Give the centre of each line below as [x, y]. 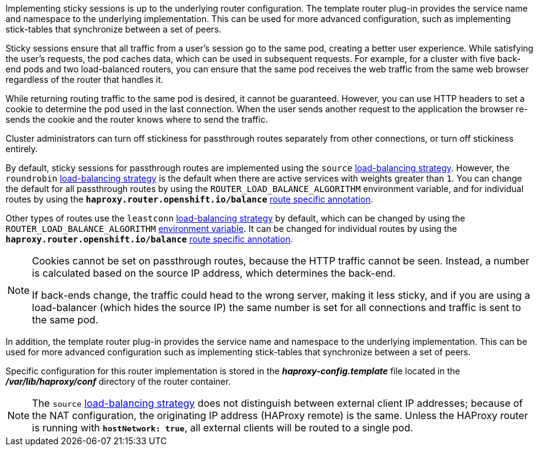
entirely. [22, 149]
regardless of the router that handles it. [85, 79]
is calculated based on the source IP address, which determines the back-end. [214, 273]
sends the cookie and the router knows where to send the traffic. [137, 119]
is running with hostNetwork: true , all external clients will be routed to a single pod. [223, 428]
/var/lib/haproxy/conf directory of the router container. [118, 381]
